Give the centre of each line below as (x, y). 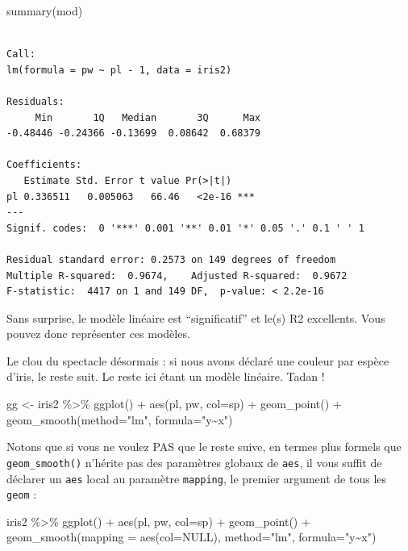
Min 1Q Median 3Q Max (148, 117)
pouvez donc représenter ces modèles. (98, 334)
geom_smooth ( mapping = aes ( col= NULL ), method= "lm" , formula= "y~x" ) (192, 537)
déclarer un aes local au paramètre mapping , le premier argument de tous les (197, 478)
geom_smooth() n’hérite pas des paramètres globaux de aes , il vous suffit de (194, 462)
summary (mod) (45, 10)
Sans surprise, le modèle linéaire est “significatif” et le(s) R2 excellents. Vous (196, 317)
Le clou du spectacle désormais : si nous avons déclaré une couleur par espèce (198, 360)
